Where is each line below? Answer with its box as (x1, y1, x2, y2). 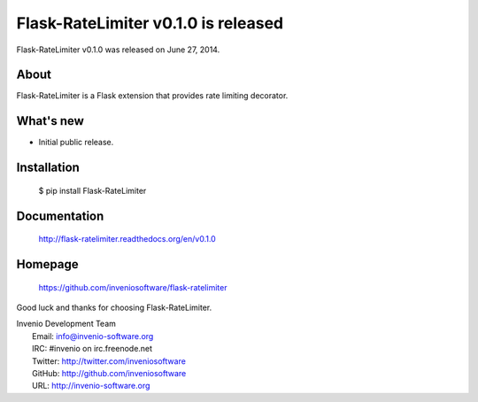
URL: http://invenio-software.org (32, 381, 150, 391)
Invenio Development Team (16, 319, 117, 329)
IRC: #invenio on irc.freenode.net (32, 344, 153, 354)
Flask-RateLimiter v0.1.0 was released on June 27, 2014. (16, 44, 220, 55)
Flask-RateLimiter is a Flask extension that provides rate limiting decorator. (16, 90, 289, 101)
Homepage (16, 257, 79, 272)
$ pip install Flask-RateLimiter (38, 185, 147, 196)
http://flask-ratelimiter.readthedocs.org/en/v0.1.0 (38, 234, 216, 244)
